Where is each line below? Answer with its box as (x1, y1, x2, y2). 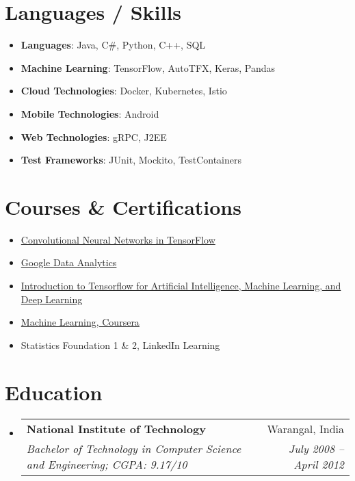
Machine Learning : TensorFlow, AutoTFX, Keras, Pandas (21, 60, 275, 75)
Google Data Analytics (21, 255, 117, 270)
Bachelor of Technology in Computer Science (26, 440, 241, 456)
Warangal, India (267, 420, 344, 437)
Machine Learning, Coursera (21, 315, 140, 329)
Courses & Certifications (5, 192, 241, 220)
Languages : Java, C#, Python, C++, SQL (21, 38, 206, 52)
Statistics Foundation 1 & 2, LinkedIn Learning (21, 337, 220, 352)
